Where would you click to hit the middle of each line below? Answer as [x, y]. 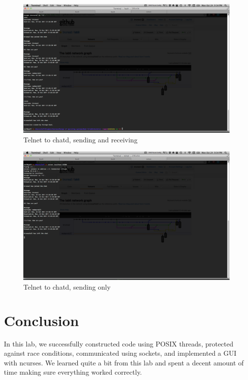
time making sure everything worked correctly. [73, 372]
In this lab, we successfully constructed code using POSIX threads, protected [119, 343]
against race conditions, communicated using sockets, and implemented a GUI [120, 353]
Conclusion [42, 320]
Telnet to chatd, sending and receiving [80, 139]
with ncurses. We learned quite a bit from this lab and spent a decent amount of [124, 362]
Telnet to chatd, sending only [67, 286]
